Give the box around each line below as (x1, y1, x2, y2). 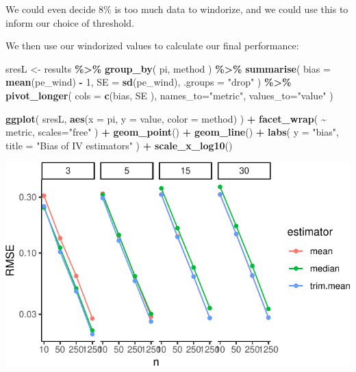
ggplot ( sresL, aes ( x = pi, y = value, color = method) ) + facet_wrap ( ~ (5, 111, 327, 125)
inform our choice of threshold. (5, 15, 135, 29)
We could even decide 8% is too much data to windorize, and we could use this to (5, 2, 348, 16)
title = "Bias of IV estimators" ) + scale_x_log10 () (5, 138, 233, 152)
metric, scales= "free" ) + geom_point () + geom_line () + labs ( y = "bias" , (5, 125, 339, 139)
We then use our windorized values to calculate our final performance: (5, 38, 299, 53)
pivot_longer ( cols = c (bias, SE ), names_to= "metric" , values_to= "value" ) (5, 88, 333, 102)
